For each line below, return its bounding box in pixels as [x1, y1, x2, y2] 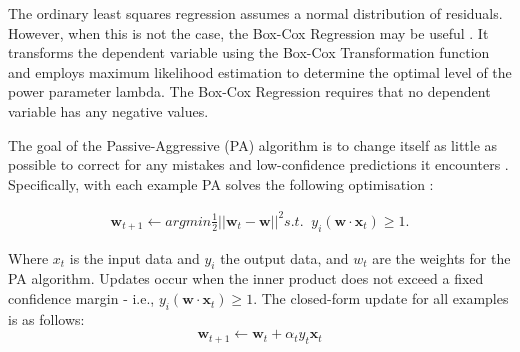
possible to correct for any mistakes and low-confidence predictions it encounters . [8, 154, 509, 175]
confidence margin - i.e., [8, 288, 155, 309]
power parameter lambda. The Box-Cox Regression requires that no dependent [8, 81, 491, 102]
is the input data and [69, 247, 200, 268]
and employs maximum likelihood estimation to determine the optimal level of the [8, 61, 512, 82]
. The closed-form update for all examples [253, 288, 509, 309]
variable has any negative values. [8, 100, 209, 121]
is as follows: [8, 308, 85, 329]
